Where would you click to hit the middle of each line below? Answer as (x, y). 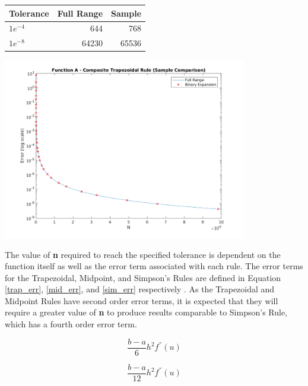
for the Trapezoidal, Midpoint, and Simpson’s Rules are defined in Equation (143, 277)
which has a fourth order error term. (71, 324)
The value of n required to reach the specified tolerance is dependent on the (143, 254)
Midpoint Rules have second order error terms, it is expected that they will (142, 300)
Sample (126, 13)
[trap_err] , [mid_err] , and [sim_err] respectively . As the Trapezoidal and (140, 289)
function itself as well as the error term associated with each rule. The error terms (154, 266)
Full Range (80, 13)
